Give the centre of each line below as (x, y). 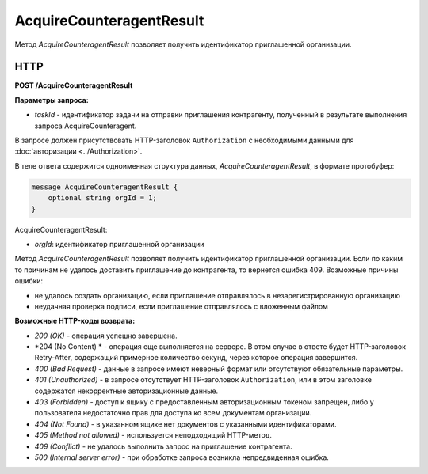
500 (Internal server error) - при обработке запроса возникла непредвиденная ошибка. (182, 457)
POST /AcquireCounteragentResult (74, 85)
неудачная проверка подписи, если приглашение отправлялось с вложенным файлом (182, 306)
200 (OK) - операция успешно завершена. (106, 336)
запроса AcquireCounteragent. (86, 126)
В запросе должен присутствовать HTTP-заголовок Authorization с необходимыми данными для (184, 140)
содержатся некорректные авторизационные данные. (126, 391)
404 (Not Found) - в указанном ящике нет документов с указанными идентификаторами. (185, 424)
